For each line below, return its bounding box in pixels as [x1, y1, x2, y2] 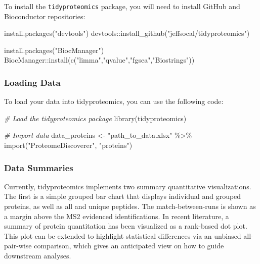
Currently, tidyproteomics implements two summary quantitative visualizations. [4, 181, 251, 191]
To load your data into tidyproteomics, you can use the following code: [4, 96, 224, 107]
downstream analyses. [4, 250, 71, 260]
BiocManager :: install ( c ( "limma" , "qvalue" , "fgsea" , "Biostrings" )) [4, 55, 195, 65]
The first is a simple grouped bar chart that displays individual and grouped [4, 191, 241, 201]
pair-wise [4, 240, 32, 251]
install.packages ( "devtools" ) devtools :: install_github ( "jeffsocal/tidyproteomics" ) [4, 28, 250, 38]
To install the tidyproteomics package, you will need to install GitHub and [4, 1, 240, 11]
